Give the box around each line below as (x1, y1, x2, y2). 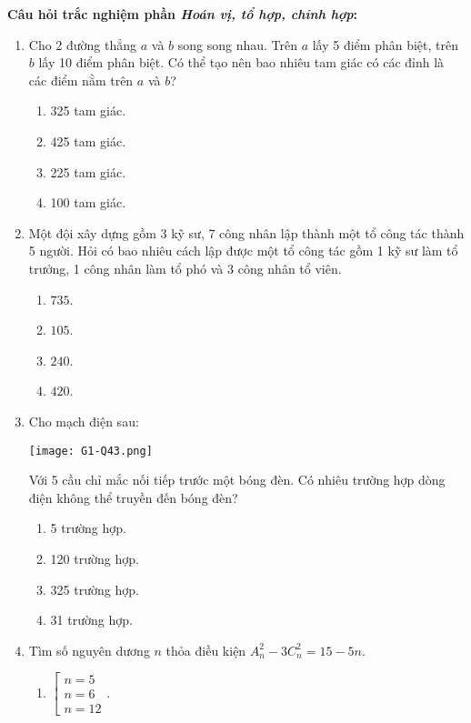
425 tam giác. (50, 131, 126, 150)
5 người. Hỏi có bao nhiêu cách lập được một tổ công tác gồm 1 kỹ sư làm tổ (28, 241, 458, 260)
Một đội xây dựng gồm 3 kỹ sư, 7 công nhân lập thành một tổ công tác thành (28, 223, 465, 242)
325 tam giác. (50, 101, 126, 120)
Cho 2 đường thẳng (28, 35, 137, 54)
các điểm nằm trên (28, 70, 134, 89)
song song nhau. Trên (177, 35, 297, 54)
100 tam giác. (50, 193, 126, 212)
